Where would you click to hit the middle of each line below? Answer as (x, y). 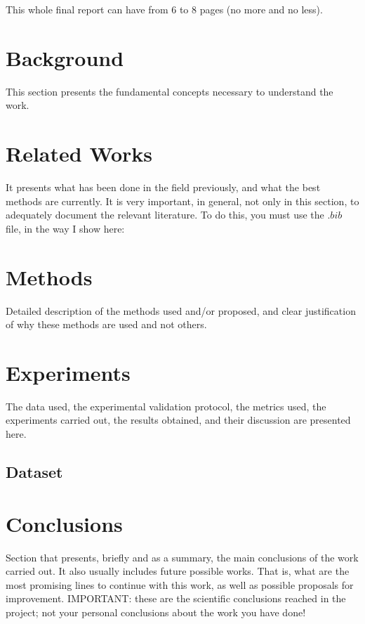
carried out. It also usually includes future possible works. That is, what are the (178, 571)
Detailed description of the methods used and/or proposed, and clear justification (181, 310)
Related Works (79, 154)
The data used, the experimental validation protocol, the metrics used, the (166, 406)
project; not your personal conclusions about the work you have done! (156, 612)
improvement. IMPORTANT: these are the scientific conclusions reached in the (176, 598)
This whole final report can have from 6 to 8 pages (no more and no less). (164, 9)
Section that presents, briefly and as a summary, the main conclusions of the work (182, 557)
